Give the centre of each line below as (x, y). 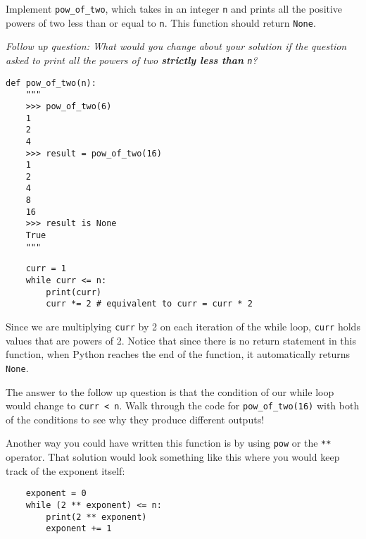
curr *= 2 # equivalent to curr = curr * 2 (149, 304)
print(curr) (74, 292)
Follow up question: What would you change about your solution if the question (176, 46)
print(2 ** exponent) (96, 517)
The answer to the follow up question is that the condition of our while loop (170, 391)
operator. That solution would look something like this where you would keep (173, 457)
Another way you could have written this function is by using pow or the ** (169, 443)
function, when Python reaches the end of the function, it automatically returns (178, 354)
